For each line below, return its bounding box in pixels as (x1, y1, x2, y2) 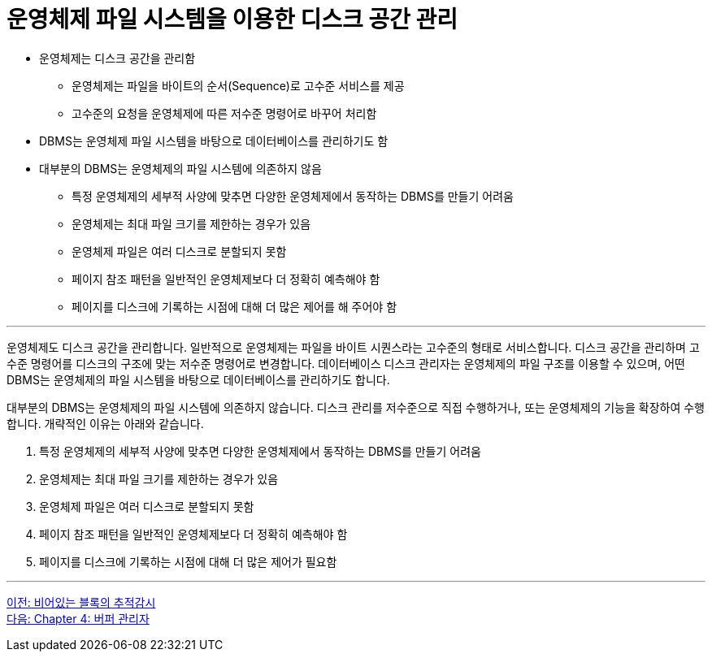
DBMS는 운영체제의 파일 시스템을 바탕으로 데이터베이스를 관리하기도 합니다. (7, 372, 390, 387)
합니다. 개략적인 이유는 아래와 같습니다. (7, 416, 204, 431)
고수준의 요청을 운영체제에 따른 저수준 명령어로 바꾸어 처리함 (72, 106, 377, 120)
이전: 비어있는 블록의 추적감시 (7, 595, 156, 609)
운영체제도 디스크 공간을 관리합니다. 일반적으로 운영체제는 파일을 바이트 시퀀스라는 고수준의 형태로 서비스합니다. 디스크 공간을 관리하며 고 (7, 340, 700, 354)
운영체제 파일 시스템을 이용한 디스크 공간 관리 (7, 6, 458, 33)
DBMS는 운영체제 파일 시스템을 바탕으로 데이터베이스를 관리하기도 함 (39, 133, 389, 148)
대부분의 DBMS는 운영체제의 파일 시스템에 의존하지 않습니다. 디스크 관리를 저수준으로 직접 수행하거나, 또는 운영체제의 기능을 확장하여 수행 (7, 400, 705, 414)
